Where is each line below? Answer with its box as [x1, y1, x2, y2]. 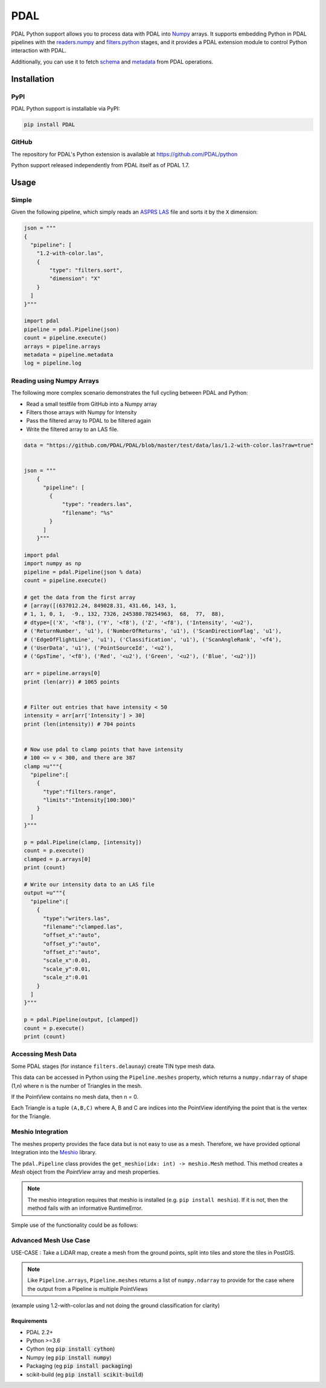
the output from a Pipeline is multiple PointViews [27, 1285, 148, 1292]
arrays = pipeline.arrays [24, 343, 101, 350]
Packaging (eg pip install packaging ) [26, 1362, 133, 1370]
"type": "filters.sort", [49, 267, 123, 274]
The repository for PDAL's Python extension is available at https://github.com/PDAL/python [11, 150, 238, 158]
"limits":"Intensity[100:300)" [43, 797, 136, 804]
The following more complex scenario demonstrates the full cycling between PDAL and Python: [11, 389, 249, 397]
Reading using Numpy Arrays [11, 376, 100, 385]
